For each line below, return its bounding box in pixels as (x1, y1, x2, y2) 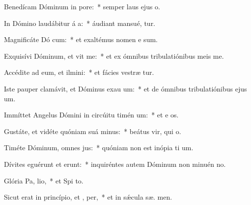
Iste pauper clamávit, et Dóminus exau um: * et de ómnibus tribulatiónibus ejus (4, 83, 247, 93)
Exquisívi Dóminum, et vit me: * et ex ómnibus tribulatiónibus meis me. (4, 50, 224, 61)
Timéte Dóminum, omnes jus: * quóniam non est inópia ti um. (4, 142, 194, 153)
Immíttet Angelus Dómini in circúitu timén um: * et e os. (4, 110, 179, 120)
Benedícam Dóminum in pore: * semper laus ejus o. (4, 1, 161, 11)
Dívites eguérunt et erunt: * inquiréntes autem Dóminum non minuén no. (4, 159, 226, 169)
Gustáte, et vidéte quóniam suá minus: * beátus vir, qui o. (4, 126, 181, 136)
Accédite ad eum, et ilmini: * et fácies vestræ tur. (4, 67, 154, 77)
